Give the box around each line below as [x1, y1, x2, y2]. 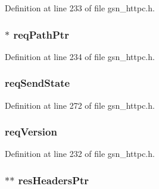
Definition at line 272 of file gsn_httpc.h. [5, 99, 155, 111]
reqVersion [5, 124, 57, 139]
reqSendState [5, 75, 70, 90]
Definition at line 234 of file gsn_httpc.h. [5, 50, 155, 62]
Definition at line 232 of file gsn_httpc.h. [5, 147, 155, 160]
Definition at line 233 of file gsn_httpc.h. [5, 2, 155, 14]
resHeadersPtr [18, 172, 89, 187]
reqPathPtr [13, 27, 69, 42]
